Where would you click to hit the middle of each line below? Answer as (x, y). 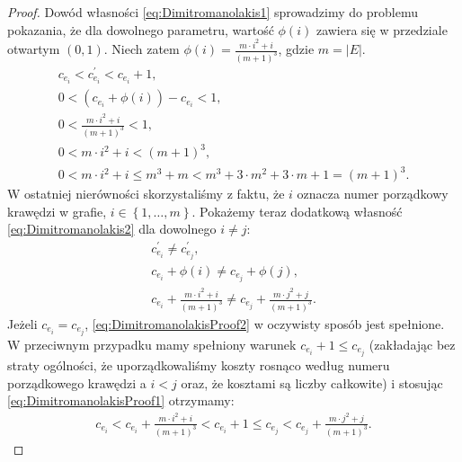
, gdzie (296, 49)
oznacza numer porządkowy (373, 194)
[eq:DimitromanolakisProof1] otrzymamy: (121, 400)
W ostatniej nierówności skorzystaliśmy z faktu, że (146, 194)
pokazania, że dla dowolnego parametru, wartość (141, 29)
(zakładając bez (412, 344)
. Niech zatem (142, 49)
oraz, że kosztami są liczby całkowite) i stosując (312, 382)
